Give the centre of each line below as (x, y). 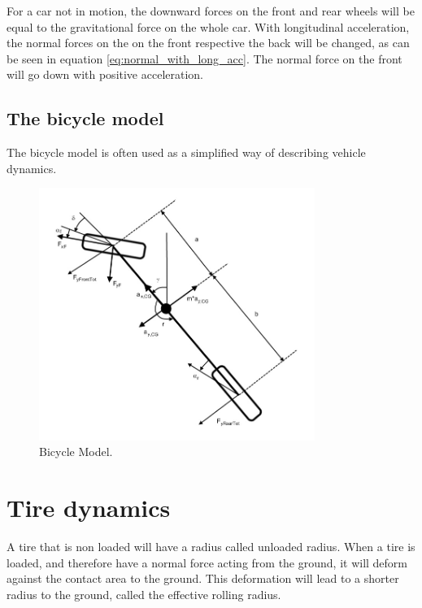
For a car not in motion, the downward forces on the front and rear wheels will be (211, 11)
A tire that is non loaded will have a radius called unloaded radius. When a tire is (211, 546)
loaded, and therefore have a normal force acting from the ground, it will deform (207, 562)
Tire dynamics (89, 508)
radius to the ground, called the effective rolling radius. (144, 594)
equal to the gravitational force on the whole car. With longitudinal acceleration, (208, 26)
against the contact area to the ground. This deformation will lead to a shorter (203, 578)
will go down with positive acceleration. (105, 74)
